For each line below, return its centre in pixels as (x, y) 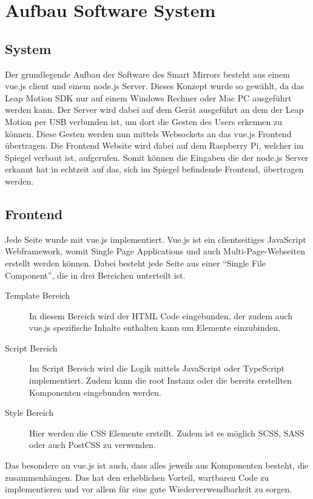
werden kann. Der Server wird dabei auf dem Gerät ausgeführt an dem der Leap (154, 110)
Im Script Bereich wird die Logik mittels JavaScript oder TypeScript (157, 368)
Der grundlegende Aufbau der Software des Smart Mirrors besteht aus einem (147, 74)
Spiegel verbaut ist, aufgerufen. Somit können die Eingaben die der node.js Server (157, 157)
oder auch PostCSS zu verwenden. (93, 445)
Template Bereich (38, 295)
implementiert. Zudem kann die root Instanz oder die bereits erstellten (160, 380)
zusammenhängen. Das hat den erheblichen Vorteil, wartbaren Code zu (137, 477)
